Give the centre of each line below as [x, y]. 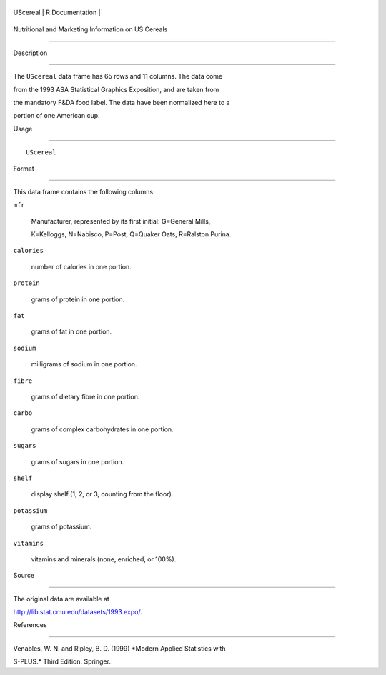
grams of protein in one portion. [78, 299]
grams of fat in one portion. [71, 331]
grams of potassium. [61, 527]
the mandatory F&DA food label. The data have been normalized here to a [122, 102]
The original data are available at [61, 599]
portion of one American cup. [56, 116]
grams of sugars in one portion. [78, 461]
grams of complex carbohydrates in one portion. [103, 429]
